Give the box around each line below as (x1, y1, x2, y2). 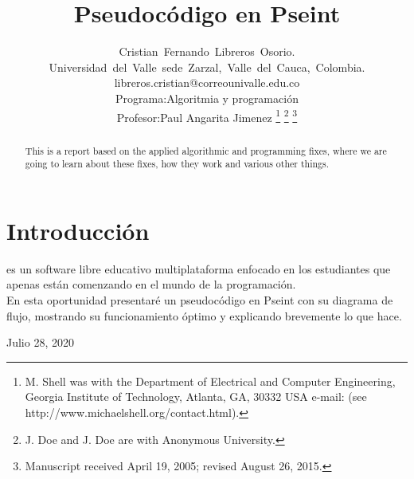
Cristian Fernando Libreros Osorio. (119, 43, 295, 60)
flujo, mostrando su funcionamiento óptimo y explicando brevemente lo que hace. (6, 307, 402, 324)
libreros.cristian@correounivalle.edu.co (114, 74, 300, 91)
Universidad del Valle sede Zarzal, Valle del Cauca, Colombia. (49, 58, 365, 75)
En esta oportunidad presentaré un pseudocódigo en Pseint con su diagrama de (6, 291, 393, 308)
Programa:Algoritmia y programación (115, 89, 299, 106)
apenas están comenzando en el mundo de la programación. (6, 276, 296, 293)
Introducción (6, 214, 150, 246)
